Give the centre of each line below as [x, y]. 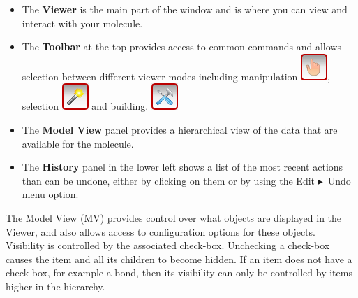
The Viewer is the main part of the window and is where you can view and [185, 9]
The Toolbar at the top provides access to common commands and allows [181, 47]
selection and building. [85, 106]
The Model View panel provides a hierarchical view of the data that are [180, 129]
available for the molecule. [78, 143]
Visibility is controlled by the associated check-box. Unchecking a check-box [168, 245]
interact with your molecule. [82, 23]
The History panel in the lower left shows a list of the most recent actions [182, 167]
